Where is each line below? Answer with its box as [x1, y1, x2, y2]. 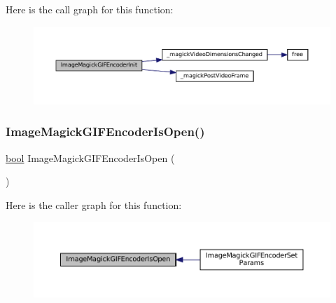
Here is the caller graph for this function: [6, 197, 182, 212]
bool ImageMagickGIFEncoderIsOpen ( [6, 150, 175, 165]
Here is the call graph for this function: [6, 2, 174, 16]
